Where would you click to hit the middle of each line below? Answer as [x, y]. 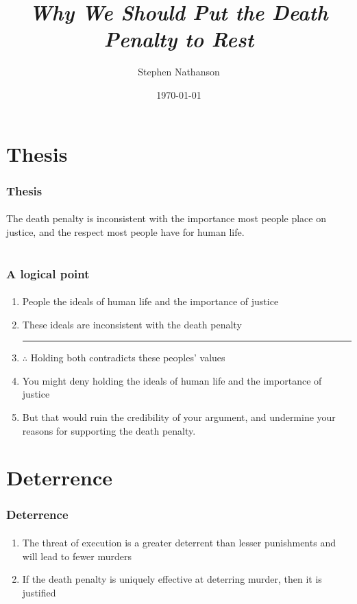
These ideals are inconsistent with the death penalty [132, 324]
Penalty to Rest [179, 39]
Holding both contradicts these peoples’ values [128, 358]
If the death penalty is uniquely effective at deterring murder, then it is [172, 579]
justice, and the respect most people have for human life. [125, 231]
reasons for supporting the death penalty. [109, 430]
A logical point [48, 273]
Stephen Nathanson [179, 72]
